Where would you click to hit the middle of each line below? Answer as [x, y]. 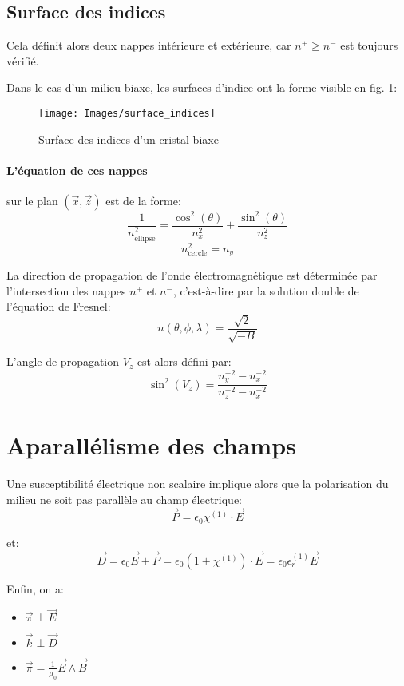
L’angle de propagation [63, 361]
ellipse [145, 238]
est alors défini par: [184, 361]
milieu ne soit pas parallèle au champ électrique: [124, 499]
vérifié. [23, 60]
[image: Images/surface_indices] [127, 113]
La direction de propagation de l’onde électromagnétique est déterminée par [192, 275]
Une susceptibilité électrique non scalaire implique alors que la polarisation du [198, 483]
